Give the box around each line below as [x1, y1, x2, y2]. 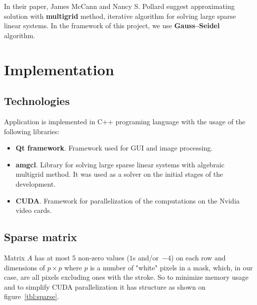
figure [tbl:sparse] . [4, 291, 59, 302]
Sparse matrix [4, 229, 77, 245]
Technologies [4, 93, 70, 108]
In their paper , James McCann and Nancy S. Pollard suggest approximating [4, 1, 235, 11]
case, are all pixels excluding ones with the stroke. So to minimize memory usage [4, 272, 249, 282]
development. [15, 178, 56, 189]
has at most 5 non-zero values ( [34, 252, 129, 262]
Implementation [4, 59, 114, 79]
